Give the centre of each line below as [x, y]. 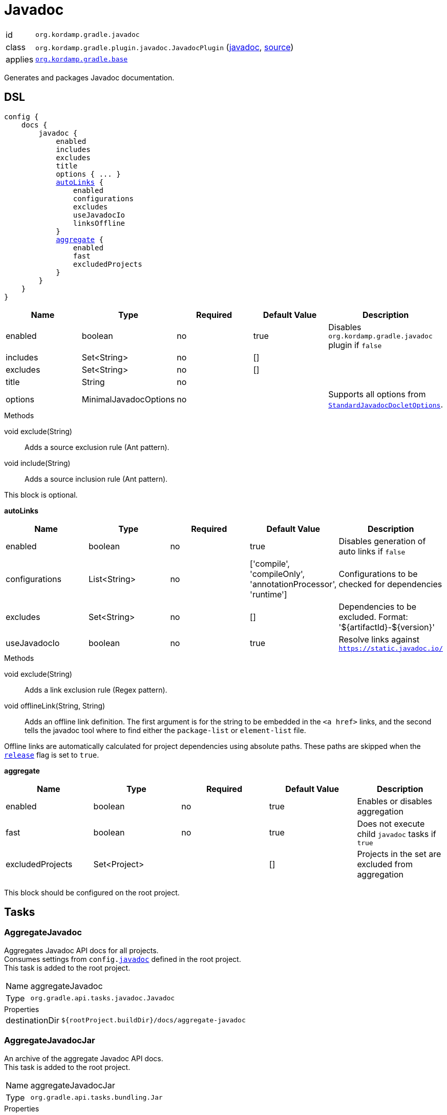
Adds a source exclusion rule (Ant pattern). [97, 447]
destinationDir [33, 1020]
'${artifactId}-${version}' [387, 627]
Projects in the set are [399, 854]
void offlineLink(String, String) [55, 705]
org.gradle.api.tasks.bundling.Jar [97, 1098]
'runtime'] [269, 594]
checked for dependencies [390, 584]
